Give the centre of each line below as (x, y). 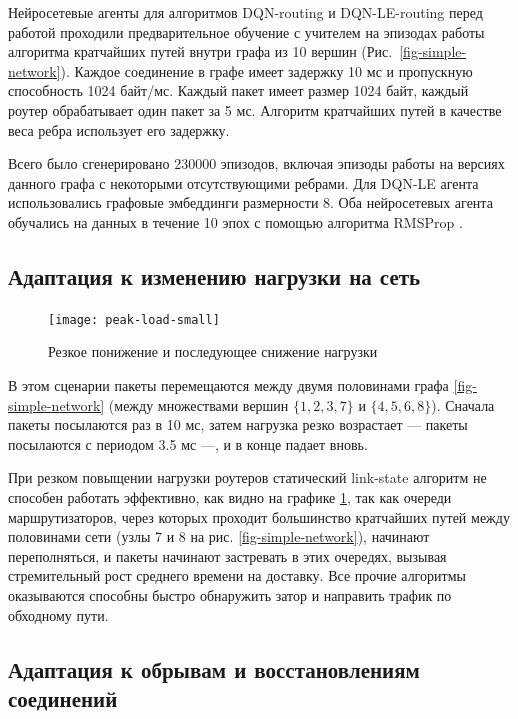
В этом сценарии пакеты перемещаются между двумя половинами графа (228, 384)
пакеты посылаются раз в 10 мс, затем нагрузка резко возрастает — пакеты (238, 424)
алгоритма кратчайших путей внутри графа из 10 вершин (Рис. (200, 51)
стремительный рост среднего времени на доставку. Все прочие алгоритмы (237, 575)
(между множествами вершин (198, 404)
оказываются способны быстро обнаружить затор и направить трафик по (230, 594)
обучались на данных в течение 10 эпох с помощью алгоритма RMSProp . (235, 221)
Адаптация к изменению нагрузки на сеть (214, 275)
